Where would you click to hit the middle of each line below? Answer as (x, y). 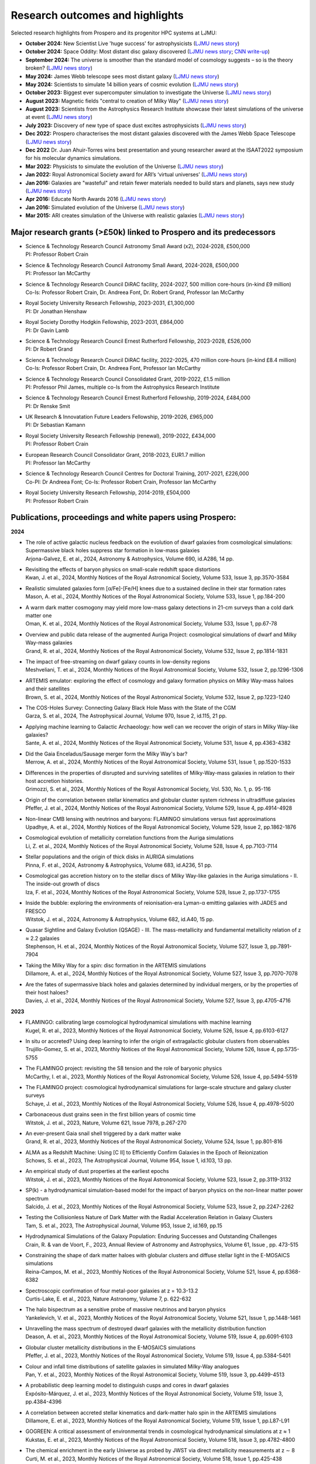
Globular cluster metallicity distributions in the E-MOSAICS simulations (111, 1347)
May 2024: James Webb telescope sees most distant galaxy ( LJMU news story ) (122, 76)
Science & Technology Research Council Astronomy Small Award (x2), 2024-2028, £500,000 (138, 247)
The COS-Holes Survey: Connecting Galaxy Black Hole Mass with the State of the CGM (131, 707)
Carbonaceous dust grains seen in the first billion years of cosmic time (111, 1114)
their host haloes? (47, 993)
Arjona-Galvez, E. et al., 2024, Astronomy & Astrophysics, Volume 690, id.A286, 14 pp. (130, 559)
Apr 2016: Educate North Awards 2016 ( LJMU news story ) (96, 199)
